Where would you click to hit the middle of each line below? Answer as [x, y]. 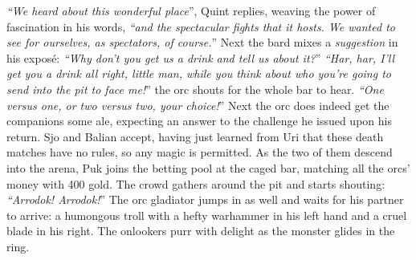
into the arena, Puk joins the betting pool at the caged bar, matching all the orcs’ [208, 167]
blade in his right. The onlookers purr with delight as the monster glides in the [201, 231]
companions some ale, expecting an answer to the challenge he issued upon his [199, 121]
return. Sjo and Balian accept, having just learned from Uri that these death [195, 136]
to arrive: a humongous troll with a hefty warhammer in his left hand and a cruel [207, 215]
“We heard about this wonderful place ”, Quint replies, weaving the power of [191, 10]
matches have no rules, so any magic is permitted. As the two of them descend [200, 152]
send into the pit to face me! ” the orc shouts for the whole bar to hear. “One [195, 89]
